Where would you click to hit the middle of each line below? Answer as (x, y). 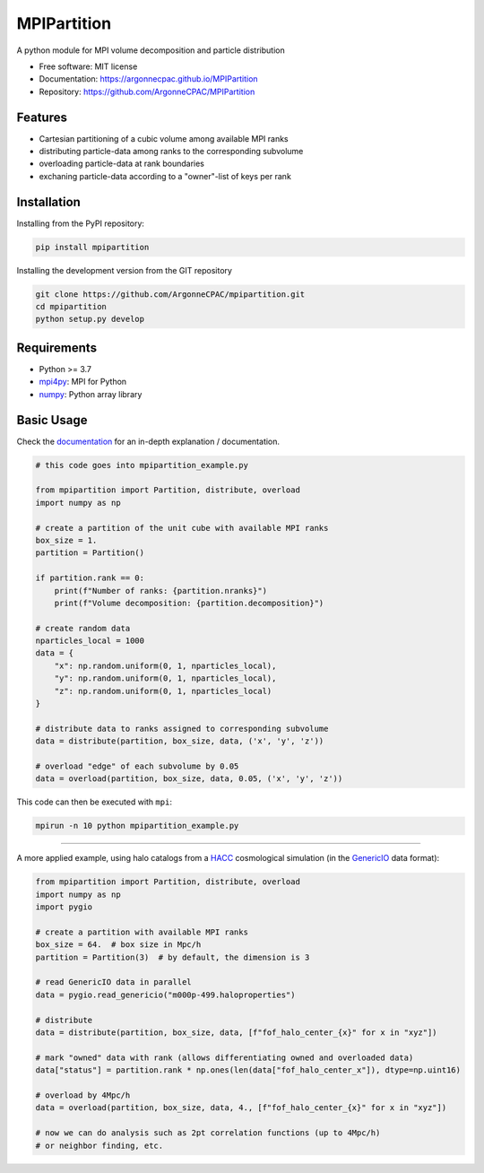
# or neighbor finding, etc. (99, 1145)
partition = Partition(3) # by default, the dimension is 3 (173, 957)
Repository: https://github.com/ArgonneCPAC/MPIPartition (147, 91)
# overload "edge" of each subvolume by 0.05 (137, 766)
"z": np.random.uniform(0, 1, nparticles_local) (163, 691)
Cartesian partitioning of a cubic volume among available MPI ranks (164, 138)
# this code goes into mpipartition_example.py (142, 465)
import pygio (64, 907)
